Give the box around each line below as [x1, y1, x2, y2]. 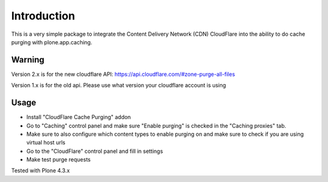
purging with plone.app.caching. [11, 38, 92, 45]
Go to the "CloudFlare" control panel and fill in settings [26, 147, 163, 155]
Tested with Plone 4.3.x [11, 167, 70, 174]
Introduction [11, 9, 75, 22]
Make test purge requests [26, 156, 91, 163]
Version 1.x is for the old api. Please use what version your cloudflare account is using [11, 82, 227, 89]
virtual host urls [26, 139, 66, 146]
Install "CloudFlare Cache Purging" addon [26, 113, 131, 121]
